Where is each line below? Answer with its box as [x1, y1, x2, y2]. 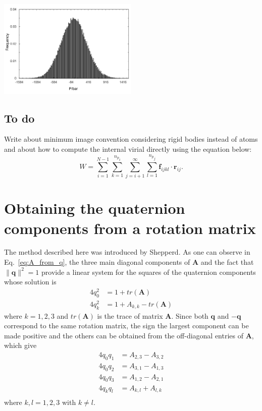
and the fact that [200, 257, 254, 267]
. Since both [171, 310, 208, 321]
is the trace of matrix [97, 310, 163, 321]
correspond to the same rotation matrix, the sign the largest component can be [4, 320, 249, 331]
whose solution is [4, 276, 57, 287]
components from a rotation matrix [4, 217, 256, 238]
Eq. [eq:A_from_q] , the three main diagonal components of [4, 257, 190, 267]
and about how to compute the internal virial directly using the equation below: [4, 144, 252, 154]
